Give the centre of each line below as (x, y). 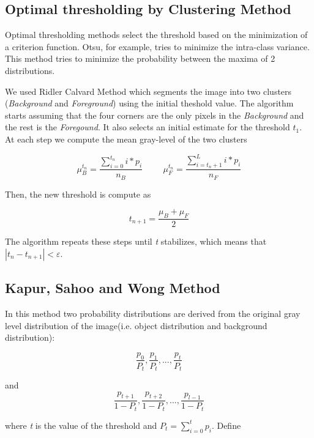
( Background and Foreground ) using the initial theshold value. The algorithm (149, 103)
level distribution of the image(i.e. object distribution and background (136, 325)
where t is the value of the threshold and (81, 425)
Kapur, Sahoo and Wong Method (113, 288)
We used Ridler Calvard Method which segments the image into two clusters (148, 91)
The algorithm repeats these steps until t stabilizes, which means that (136, 241)
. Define (226, 425)
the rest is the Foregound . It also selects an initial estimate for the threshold (148, 127)
